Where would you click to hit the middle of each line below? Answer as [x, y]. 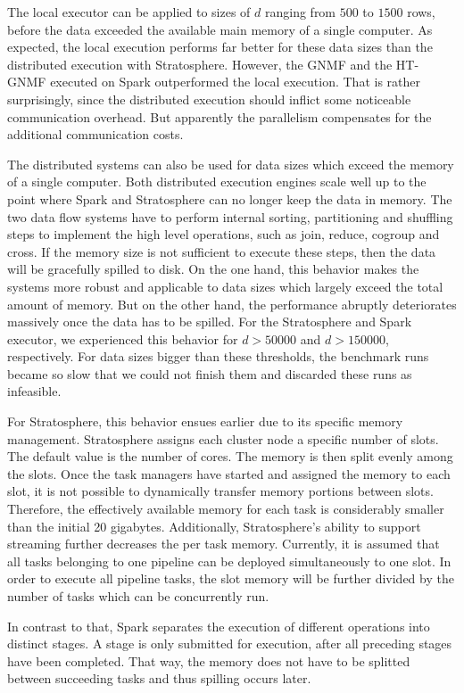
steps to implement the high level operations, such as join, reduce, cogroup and [224, 234]
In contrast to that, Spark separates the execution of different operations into [219, 626]
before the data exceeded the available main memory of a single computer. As [220, 29]
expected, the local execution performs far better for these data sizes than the [220, 47]
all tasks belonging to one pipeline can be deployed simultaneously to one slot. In [229, 561]
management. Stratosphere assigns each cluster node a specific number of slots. [223, 438]
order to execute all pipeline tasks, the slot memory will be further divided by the [231, 578]
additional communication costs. [95, 134]
